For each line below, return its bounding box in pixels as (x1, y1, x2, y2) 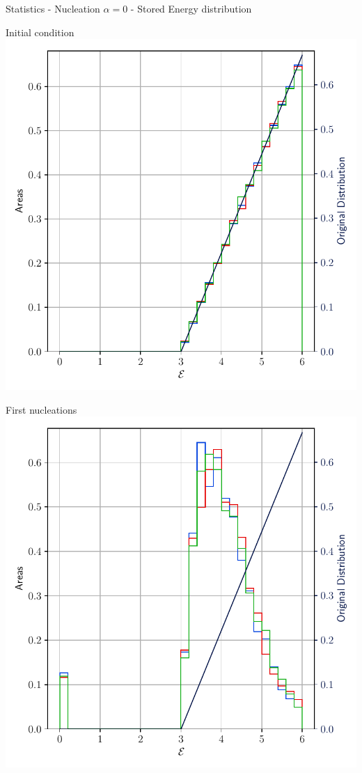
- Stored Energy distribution (130, 1, 252, 15)
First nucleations (6, 402, 77, 416)
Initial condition (6, 24, 74, 39)
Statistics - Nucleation (6, 1, 100, 15)
